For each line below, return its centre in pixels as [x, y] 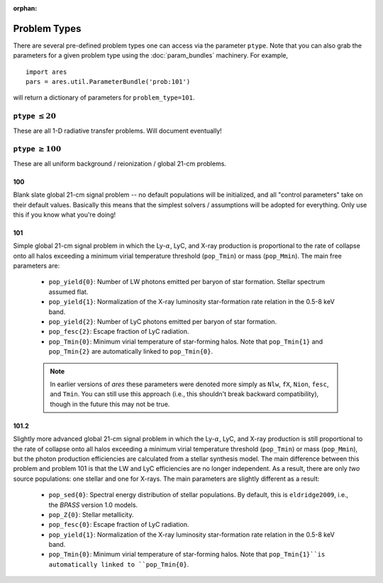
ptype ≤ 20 [35, 116]
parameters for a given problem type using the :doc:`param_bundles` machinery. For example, [151, 55]
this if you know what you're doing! [65, 214]
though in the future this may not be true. [110, 404]
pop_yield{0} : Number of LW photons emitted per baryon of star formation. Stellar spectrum [187, 282]
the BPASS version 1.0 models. [93, 505]
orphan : [25, 8]
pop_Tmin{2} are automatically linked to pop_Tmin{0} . [131, 352]
